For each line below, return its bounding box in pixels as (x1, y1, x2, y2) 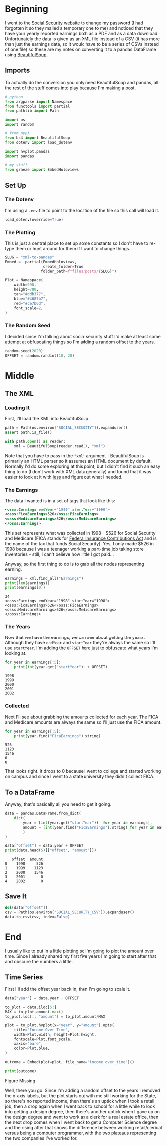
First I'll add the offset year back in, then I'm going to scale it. (5, 986, 131, 992)
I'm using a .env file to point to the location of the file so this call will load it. (5, 207, 159, 213)
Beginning (5, 3, 49, 15)
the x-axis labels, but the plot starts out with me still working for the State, (5, 1092, 157, 1099)
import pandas (5, 153, 35, 159)
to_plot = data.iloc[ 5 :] (5, 1005, 57, 1010)
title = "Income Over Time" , (14, 1027, 70, 1032)
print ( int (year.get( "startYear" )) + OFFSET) (14, 664, 108, 669)
